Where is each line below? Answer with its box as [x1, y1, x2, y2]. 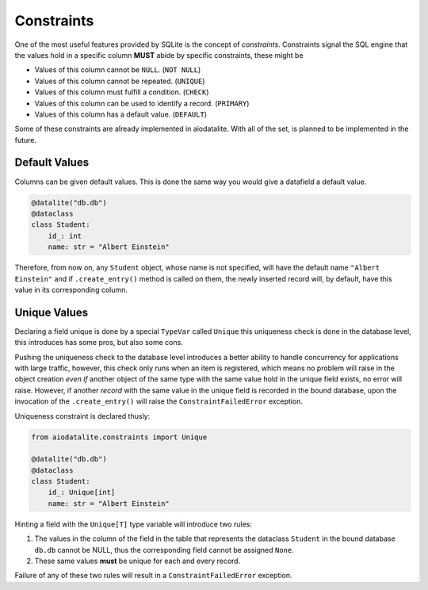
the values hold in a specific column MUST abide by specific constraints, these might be [14, 50, 304, 59]
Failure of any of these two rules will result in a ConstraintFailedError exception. [14, 571, 292, 580]
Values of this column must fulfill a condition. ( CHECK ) [34, 87, 209, 97]
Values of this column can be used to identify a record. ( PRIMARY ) [34, 98, 250, 108]
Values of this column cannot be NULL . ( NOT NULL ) [34, 65, 201, 75]
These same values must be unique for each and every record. [34, 556, 241, 566]
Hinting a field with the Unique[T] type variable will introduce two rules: [14, 519, 253, 529]
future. [14, 135, 37, 144]
